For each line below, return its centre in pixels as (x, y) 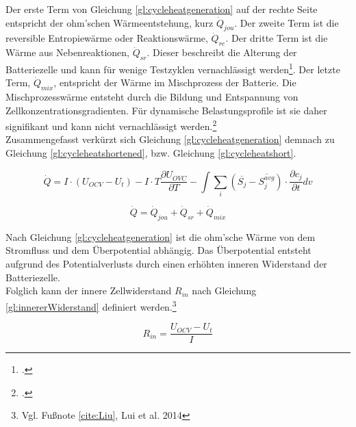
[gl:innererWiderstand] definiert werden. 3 (91, 305)
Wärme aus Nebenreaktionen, (67, 52)
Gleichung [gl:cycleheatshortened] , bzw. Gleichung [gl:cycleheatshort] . (151, 153)
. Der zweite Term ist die (287, 22)
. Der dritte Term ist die (277, 38)
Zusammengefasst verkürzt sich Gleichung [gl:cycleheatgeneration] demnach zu (170, 139)
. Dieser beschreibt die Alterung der (222, 52)
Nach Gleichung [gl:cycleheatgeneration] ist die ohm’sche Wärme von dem (161, 236)
